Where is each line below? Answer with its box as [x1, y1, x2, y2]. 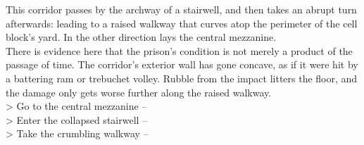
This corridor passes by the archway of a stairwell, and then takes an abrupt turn [6, 2, 357, 16]
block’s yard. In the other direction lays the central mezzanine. [6, 30, 277, 44]
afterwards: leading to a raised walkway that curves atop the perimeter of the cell [6, 15, 358, 30]
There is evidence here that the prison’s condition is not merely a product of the [6, 43, 353, 58]
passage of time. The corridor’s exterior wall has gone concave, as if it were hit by [6, 57, 358, 72]
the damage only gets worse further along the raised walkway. [6, 84, 272, 99]
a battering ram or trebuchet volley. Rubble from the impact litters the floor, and [6, 70, 358, 85]
